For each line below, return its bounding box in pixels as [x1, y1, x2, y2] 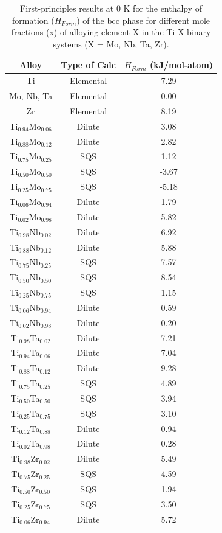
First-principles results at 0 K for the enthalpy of [19, 2, 203, 14]
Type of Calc [61, 58, 116, 71]
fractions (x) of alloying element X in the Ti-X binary [11, 26, 211, 38]
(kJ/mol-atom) [149, 58, 214, 71]
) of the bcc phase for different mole [76, 13, 210, 26]
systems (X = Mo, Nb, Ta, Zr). [53, 37, 169, 50]
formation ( [12, 13, 55, 26]
